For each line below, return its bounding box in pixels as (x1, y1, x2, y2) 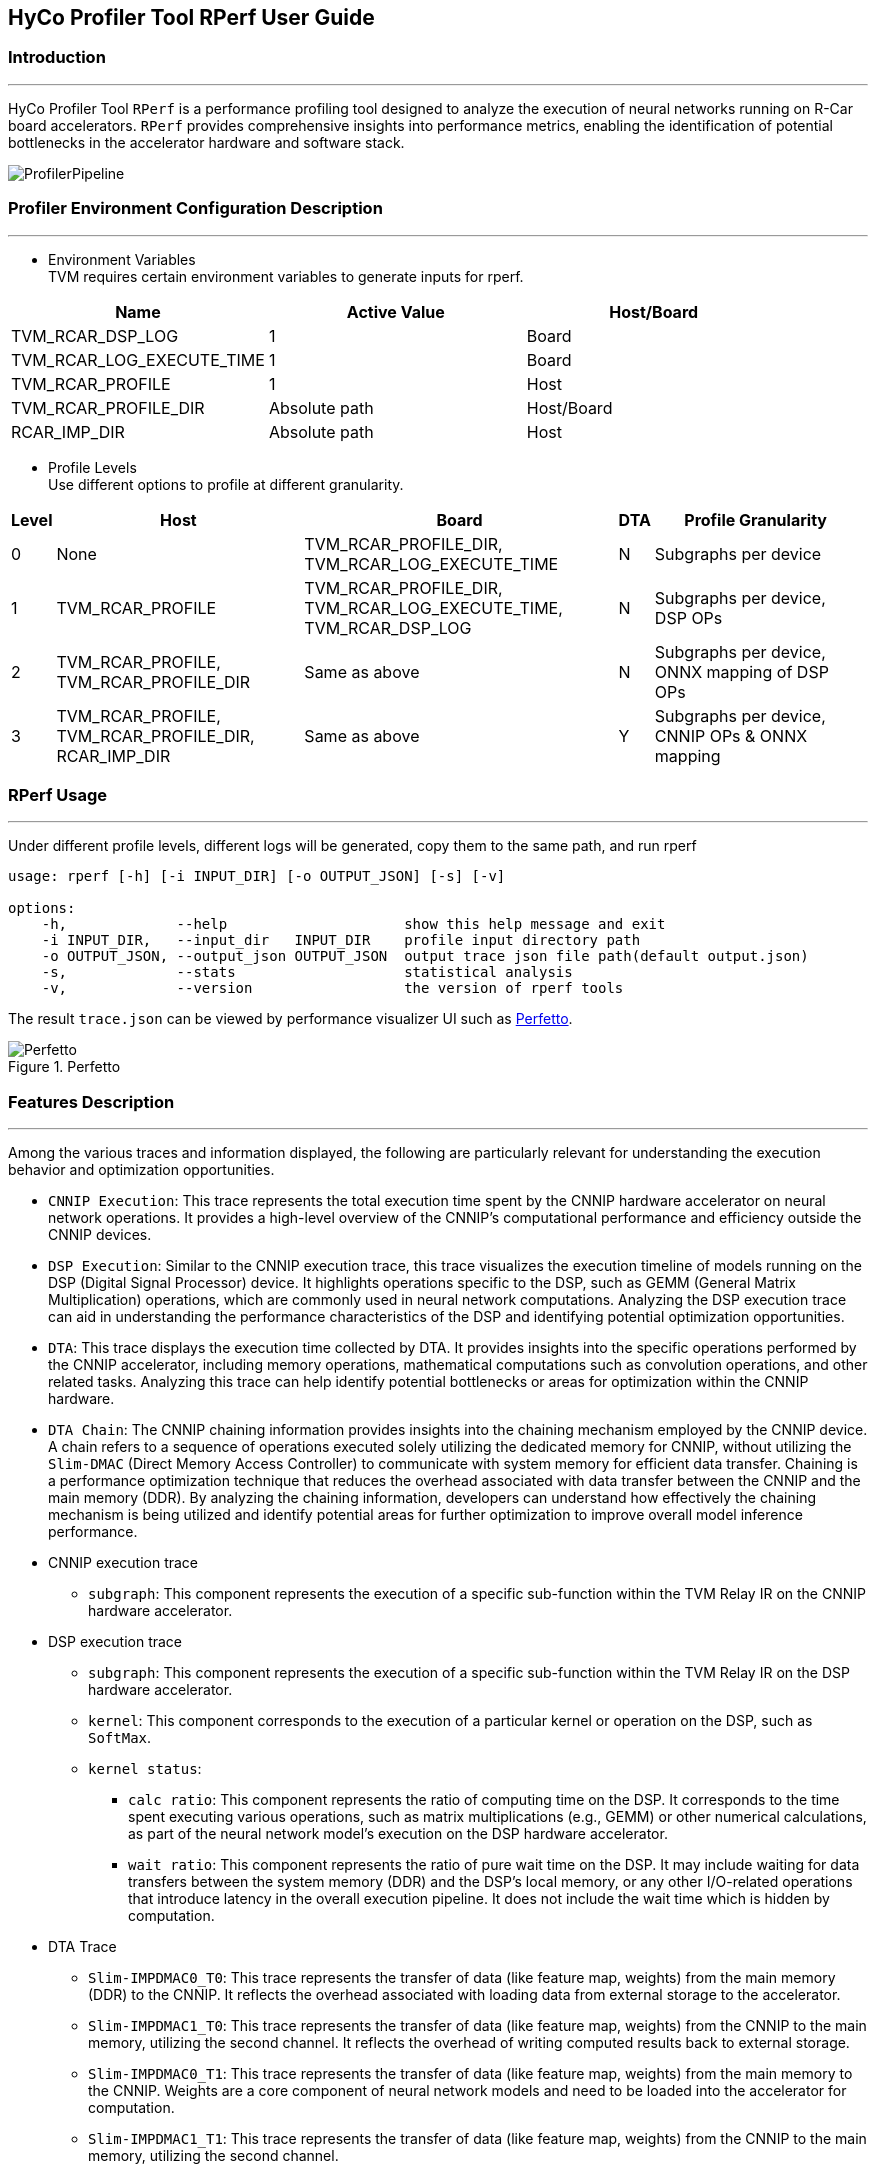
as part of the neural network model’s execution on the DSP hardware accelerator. (128, 1825, 668, 1843)
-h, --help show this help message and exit (41, 916, 666, 933)
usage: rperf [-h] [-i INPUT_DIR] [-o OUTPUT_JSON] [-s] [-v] (8, 868, 506, 885)
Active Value (346, 301, 445, 322)
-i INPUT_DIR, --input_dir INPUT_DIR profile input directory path (41, 932, 641, 949)
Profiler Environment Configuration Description (8, 198, 383, 219)
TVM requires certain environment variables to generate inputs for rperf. (48, 267, 524, 285)
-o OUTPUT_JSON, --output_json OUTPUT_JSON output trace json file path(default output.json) (41, 948, 809, 965)
